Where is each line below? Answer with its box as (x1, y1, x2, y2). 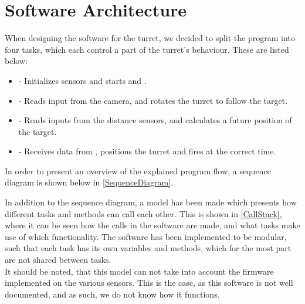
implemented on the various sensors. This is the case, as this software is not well (5, 276, 293, 289)
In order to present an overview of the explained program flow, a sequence (5, 164, 271, 177)
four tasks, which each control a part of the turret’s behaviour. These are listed (5, 43, 289, 55)
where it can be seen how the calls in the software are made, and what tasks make (5, 219, 300, 231)
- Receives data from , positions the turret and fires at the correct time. (18, 145, 276, 157)
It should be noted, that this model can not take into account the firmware (5, 265, 274, 277)
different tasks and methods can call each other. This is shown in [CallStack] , (5, 207, 282, 219)
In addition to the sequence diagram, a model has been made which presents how (5, 196, 297, 208)
